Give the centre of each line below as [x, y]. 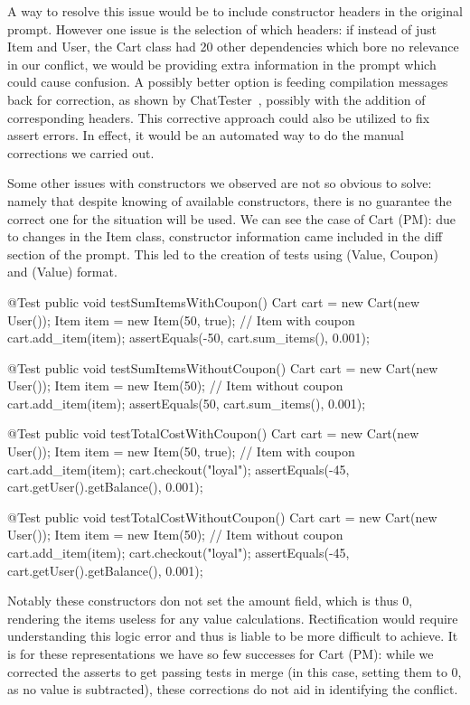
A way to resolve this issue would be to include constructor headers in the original [235, 11]
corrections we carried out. [81, 152]
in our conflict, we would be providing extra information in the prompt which [222, 64]
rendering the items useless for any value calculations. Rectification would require [233, 618]
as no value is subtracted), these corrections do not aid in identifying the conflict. [233, 689]
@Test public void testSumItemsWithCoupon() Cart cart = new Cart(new [214, 301]
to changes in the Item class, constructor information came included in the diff [225, 236]
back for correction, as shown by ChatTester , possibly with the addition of [216, 99]
